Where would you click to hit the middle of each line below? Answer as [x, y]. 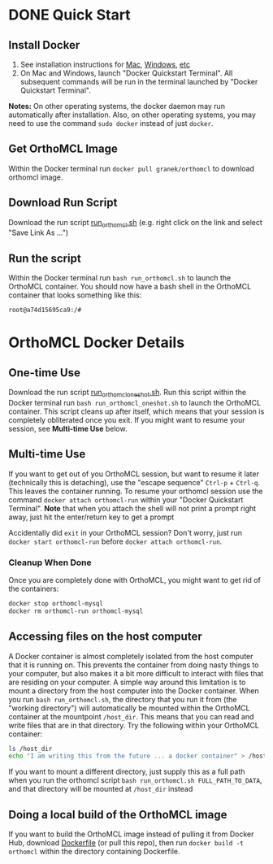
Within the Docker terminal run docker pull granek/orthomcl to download [131, 168]
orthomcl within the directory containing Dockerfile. [94, 852]
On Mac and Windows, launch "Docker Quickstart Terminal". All [126, 73]
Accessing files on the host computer [105, 637]
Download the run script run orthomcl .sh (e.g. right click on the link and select [135, 223]
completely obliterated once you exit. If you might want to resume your [127, 419]
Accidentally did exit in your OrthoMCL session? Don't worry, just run [125, 532]
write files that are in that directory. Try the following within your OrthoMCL [134, 725]
